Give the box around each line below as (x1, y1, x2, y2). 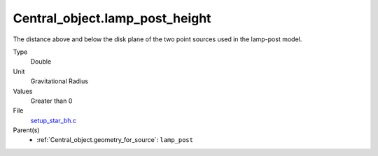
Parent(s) (13, 126, 40, 134)
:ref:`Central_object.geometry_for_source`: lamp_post (36, 136, 194, 144)
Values (13, 87, 33, 95)
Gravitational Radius (30, 77, 89, 85)
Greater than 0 (30, 97, 73, 105)
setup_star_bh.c (30, 116, 77, 125)
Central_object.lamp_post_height (13, 10, 211, 26)
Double (30, 57, 52, 66)
